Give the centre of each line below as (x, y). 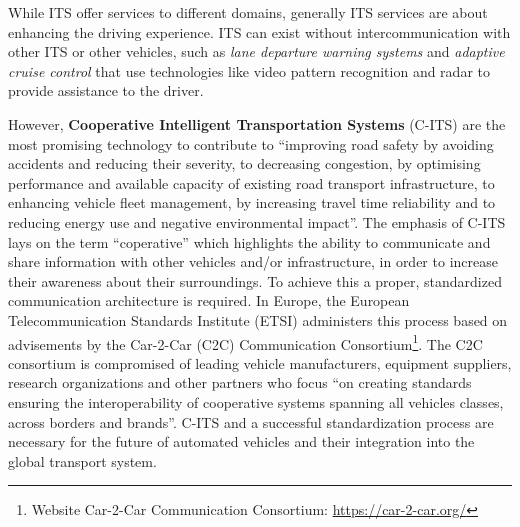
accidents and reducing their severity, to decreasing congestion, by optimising (244, 163)
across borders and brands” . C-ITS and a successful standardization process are (251, 421)
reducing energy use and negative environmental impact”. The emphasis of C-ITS (257, 221)
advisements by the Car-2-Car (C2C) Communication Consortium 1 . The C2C (245, 342)
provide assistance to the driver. (106, 90)
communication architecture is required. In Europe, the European (209, 300)
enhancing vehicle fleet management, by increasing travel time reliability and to (252, 202)
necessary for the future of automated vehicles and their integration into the (241, 441)
